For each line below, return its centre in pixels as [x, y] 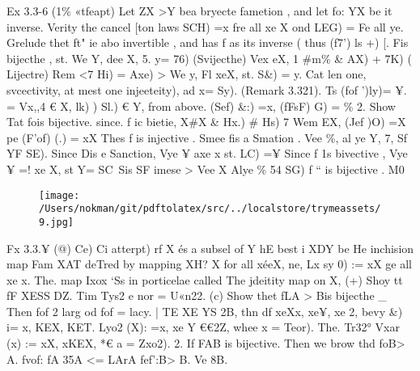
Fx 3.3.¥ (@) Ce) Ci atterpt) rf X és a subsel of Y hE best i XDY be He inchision [210, 248]
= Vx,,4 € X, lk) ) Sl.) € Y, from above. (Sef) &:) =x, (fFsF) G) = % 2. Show [201, 105]
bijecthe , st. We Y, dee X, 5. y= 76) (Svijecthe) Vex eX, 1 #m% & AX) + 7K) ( [209, 58]
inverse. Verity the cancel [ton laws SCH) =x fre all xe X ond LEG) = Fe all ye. [205, 26]
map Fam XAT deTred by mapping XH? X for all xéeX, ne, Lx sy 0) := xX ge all [210, 264]
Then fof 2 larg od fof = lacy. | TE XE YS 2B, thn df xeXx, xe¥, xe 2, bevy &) [205, 311]
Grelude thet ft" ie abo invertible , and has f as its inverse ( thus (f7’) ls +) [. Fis [208, 42]
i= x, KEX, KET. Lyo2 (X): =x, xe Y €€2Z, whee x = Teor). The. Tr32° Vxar [203, 327]
